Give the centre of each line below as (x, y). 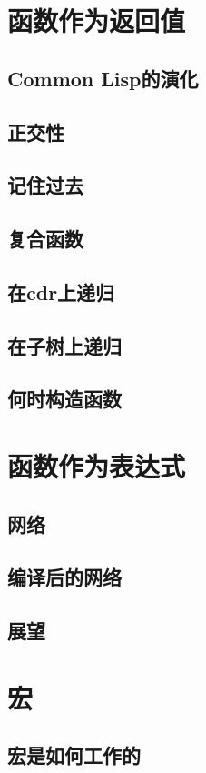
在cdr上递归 (61, 291)
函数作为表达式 (97, 466)
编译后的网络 (64, 577)
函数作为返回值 (97, 20)
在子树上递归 (64, 345)
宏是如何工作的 (74, 755)
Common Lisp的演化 (103, 78)
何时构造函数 (64, 399)
